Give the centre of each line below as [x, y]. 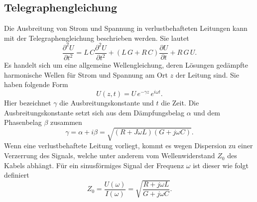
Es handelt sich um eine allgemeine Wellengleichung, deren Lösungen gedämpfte [126, 65]
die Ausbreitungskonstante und [107, 103]
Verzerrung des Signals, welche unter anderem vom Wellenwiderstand [110, 155]
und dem [207, 112]
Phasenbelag [23, 122]
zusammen [66, 122]
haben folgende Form [36, 84]
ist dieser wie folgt [221, 165]
